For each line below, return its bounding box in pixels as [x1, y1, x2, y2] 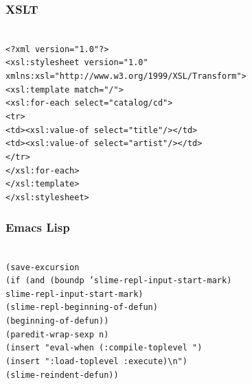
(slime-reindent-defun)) [5, 370, 119, 380]
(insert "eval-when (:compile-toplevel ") [5, 343, 203, 353]
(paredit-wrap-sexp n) [5, 329, 109, 339]
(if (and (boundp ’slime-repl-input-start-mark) [5, 276, 232, 286]
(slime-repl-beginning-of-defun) [5, 302, 158, 313]
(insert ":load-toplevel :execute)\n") [5, 357, 187, 367]
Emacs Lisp [5, 218, 70, 235]
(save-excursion [5, 262, 80, 272]
